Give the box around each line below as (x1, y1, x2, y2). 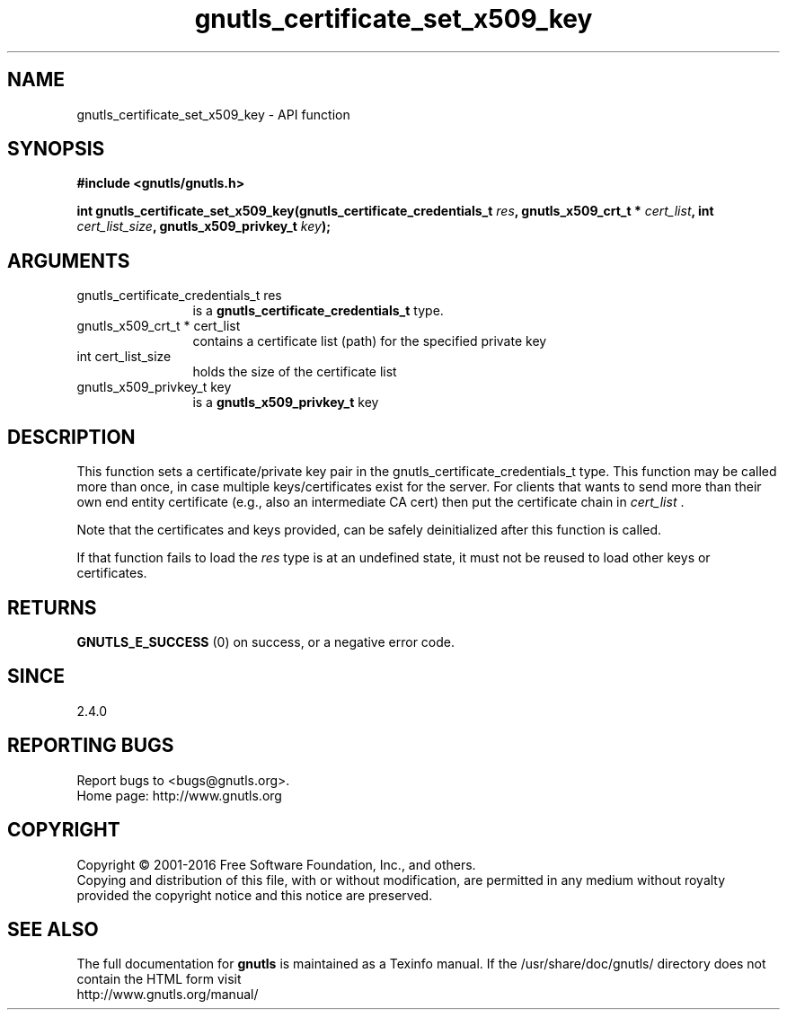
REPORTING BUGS (7, 734, 174, 757)
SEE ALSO (7, 917, 99, 941)
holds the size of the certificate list (192, 364, 397, 380)
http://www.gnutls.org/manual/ (76, 986, 259, 1003)
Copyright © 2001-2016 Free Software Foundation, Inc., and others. (76, 856, 476, 872)
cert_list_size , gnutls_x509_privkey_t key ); (76, 218, 331, 234)
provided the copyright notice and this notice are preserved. (76, 887, 433, 903)
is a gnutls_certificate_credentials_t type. (192, 303, 444, 319)
